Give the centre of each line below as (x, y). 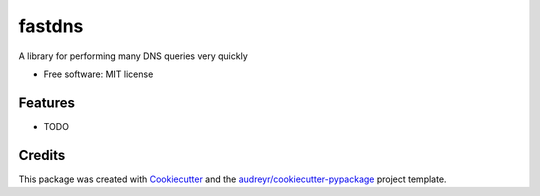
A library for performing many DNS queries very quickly (133, 56)
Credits (42, 155)
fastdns (51, 26)
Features (46, 102)
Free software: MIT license (98, 74)
